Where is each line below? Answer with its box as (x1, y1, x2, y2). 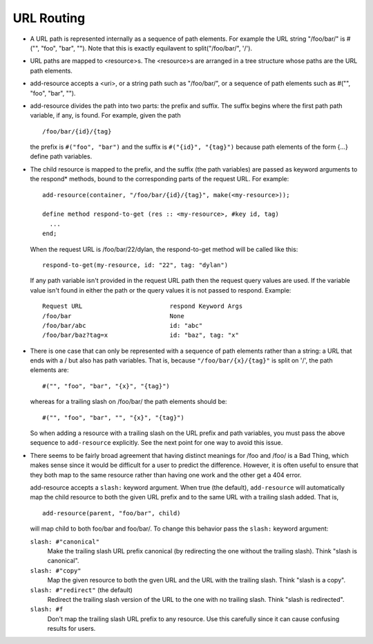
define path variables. (30, 152, 93, 160)
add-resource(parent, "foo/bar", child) (42, 509, 181, 517)
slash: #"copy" (30, 567, 82, 574)
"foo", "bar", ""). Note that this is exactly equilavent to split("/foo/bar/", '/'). (40, 44, 252, 52)
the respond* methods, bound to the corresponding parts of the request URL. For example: (30, 175, 289, 183)
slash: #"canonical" (30, 537, 100, 546)
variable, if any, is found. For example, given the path (30, 111, 181, 120)
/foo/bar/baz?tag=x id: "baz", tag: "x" (42, 331, 240, 339)
